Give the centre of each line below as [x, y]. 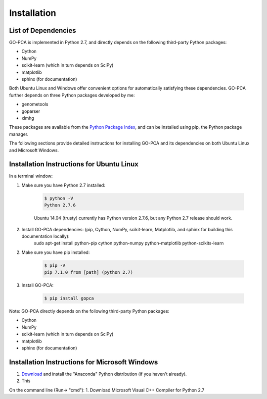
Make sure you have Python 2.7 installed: [64, 185]
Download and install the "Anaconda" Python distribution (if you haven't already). [104, 374]
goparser [31, 111]
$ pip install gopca [69, 299]
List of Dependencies [43, 30]
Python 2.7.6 [60, 205]
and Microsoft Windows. [34, 150]
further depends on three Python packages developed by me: [72, 95]
